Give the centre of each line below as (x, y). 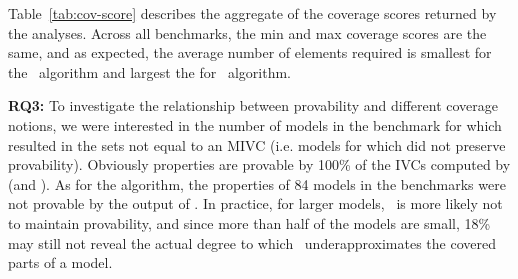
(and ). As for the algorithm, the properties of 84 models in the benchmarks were (257, 183)
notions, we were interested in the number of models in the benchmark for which (255, 124)
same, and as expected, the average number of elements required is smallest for (250, 52)
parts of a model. (60, 262)
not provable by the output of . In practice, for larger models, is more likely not (255, 203)
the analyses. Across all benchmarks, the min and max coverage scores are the (247, 32)
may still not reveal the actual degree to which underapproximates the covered (252, 242)
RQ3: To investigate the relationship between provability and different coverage (253, 105)
